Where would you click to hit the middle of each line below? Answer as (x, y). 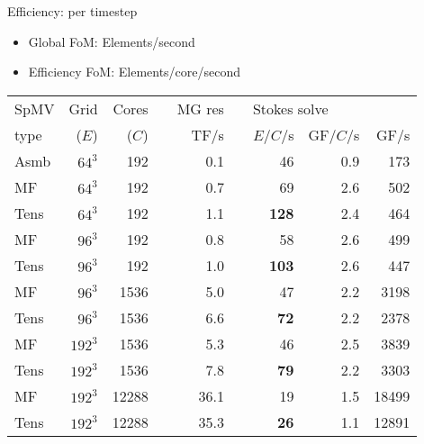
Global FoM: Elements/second (112, 41)
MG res (200, 108)
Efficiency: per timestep (72, 11)
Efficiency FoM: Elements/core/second (135, 72)
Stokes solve (290, 108)
